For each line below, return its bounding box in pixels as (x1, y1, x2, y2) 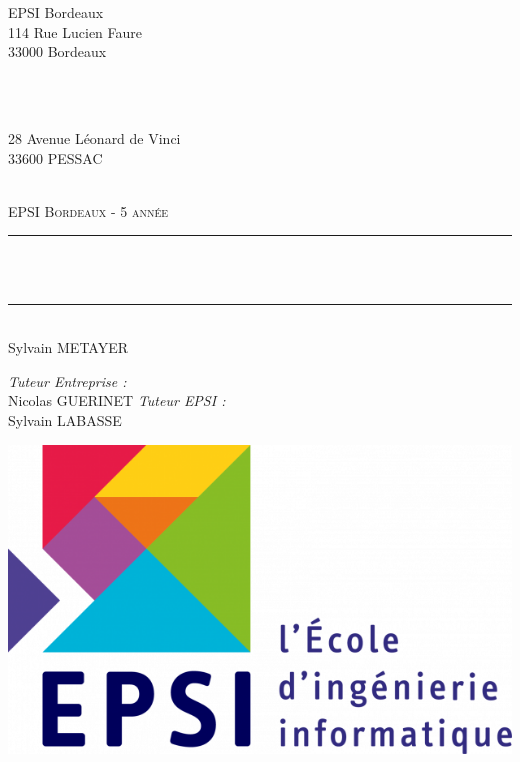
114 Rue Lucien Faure (8, 21, 143, 42)
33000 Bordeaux (8, 41, 107, 62)
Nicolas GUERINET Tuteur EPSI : (8, 390, 226, 411)
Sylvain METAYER (8, 337, 129, 358)
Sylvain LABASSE (8, 409, 122, 430)
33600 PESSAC (8, 147, 103, 168)
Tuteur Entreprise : (8, 370, 127, 391)
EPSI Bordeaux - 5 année (8, 200, 169, 221)
